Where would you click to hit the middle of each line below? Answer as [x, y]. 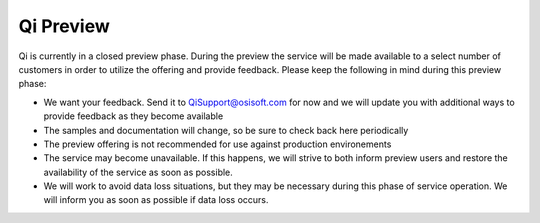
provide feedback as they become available [133, 116]
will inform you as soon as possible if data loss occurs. [156, 200]
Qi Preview [64, 26]
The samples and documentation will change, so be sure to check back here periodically [226, 130]
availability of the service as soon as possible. [138, 172]
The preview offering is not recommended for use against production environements [217, 144]
